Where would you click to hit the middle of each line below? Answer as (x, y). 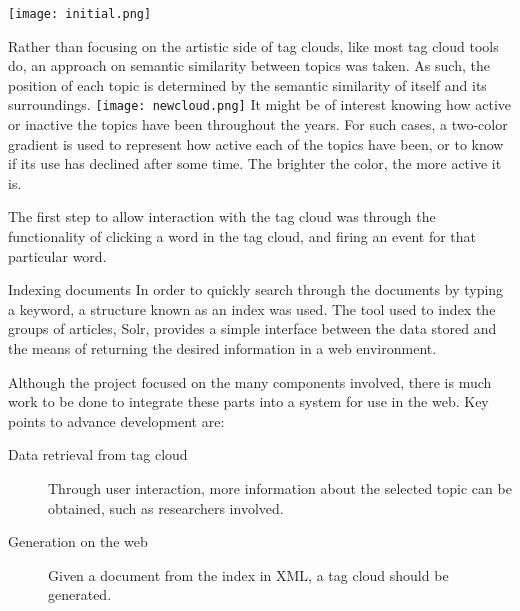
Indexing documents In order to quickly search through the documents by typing (256, 289)
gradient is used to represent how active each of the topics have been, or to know (256, 143)
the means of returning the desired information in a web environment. (222, 348)
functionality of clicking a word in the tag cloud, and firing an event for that (242, 236)
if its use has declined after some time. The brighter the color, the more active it (255, 163)
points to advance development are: (116, 420)
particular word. (57, 255)
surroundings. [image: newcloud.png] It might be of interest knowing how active (260, 104)
